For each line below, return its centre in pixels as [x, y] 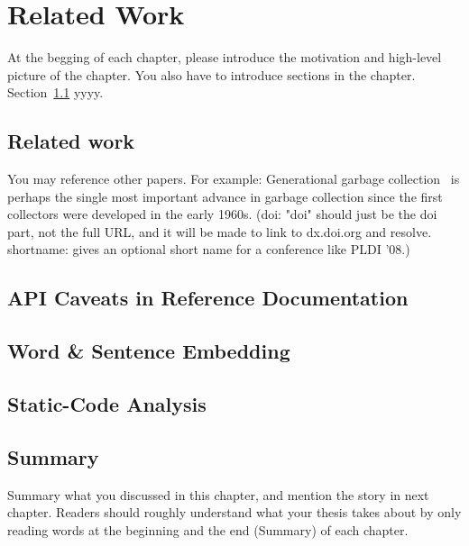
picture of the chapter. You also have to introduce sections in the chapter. [212, 74]
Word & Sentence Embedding [149, 351]
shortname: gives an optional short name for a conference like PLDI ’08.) [209, 249]
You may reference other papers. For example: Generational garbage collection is [234, 179]
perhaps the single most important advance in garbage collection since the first [225, 196]
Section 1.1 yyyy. [55, 92]
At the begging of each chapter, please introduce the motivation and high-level [225, 57]
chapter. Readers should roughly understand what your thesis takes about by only [234, 512]
